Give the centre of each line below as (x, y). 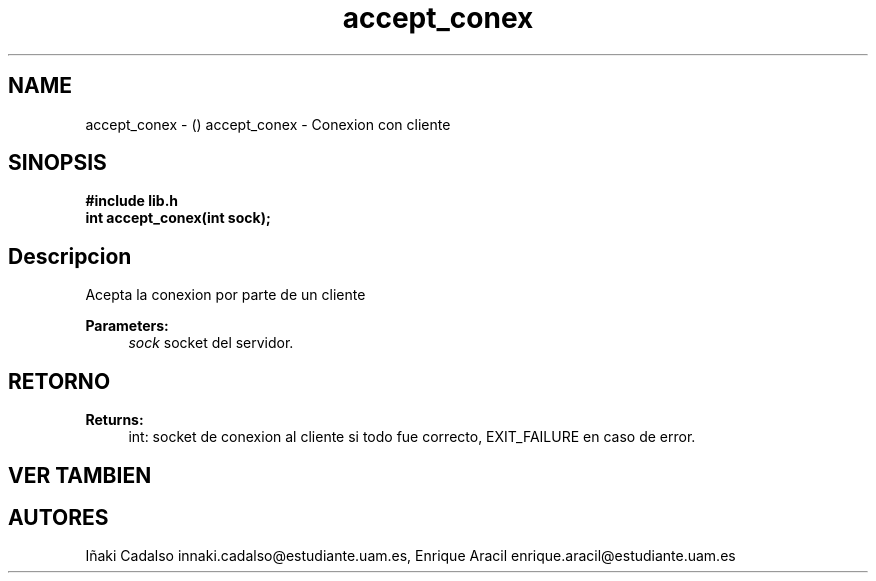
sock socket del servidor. (211, 343)
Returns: (114, 420)
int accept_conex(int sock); (178, 218)
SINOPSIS (57, 163)
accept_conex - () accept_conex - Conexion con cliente (268, 124)
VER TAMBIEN (80, 475)
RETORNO (59, 381)
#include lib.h (132, 201)
